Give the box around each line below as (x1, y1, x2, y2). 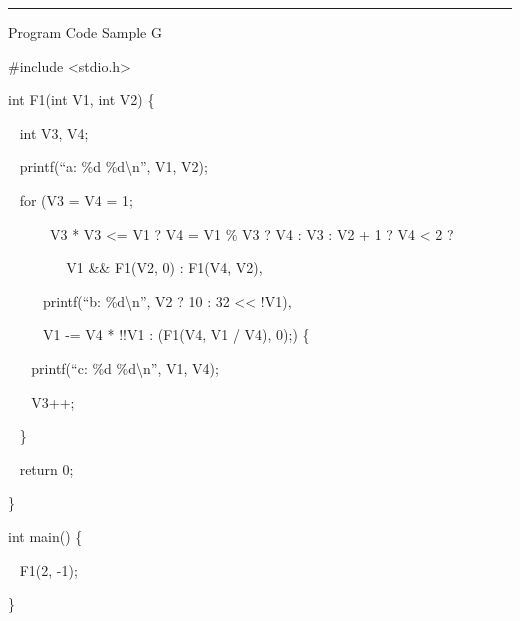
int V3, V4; (19, 122, 89, 143)
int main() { (8, 525, 83, 546)
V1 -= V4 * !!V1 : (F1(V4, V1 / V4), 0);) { (42, 324, 310, 345)
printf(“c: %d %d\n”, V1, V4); (31, 357, 219, 378)
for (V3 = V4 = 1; (19, 189, 133, 210)
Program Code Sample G (8, 22, 162, 42)
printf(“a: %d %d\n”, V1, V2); (19, 156, 208, 177)
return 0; (19, 458, 74, 479)
